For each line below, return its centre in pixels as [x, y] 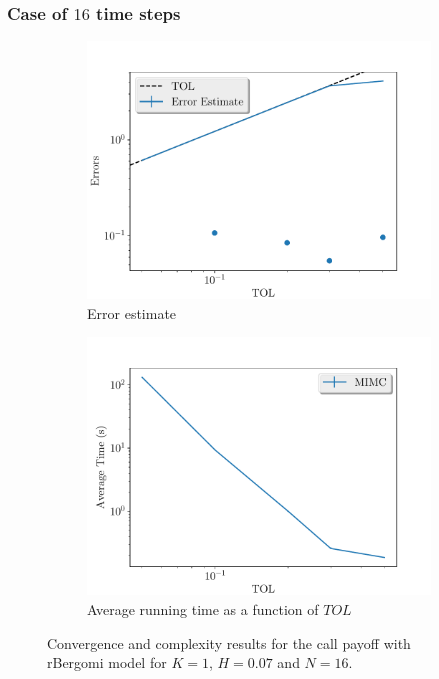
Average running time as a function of [203, 609]
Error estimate [132, 312]
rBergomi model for [107, 662]
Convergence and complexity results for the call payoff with [229, 642]
